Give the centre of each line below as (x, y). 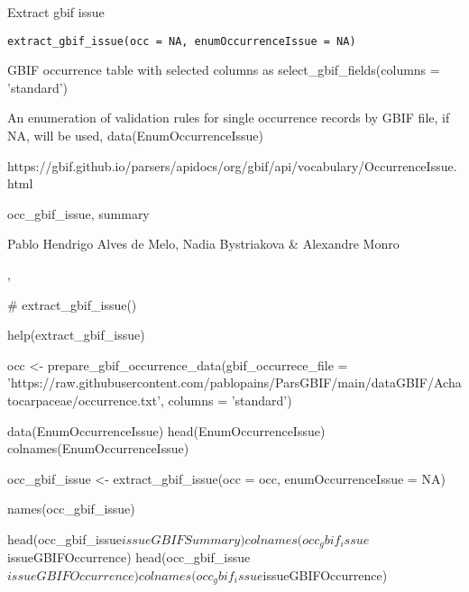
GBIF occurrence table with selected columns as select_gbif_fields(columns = (224, 70)
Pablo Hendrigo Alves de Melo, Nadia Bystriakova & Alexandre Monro (203, 244)
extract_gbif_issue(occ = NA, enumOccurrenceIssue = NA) (182, 41)
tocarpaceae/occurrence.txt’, (86, 400)
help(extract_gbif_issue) (76, 335)
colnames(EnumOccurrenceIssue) (98, 448)
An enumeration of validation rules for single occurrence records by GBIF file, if (229, 118)
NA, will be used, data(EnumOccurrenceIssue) (136, 136)
